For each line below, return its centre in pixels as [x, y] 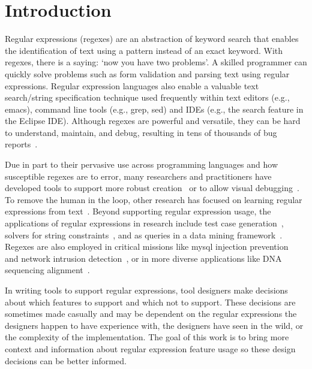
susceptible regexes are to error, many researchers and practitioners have [138, 176]
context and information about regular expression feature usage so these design [150, 348]
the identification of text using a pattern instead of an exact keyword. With [144, 50]
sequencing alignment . [47, 270]
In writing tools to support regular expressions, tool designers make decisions [146, 290]
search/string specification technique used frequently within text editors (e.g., [147, 97]
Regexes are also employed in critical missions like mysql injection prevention [147, 246]
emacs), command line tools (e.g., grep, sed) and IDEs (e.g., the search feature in [154, 109]
